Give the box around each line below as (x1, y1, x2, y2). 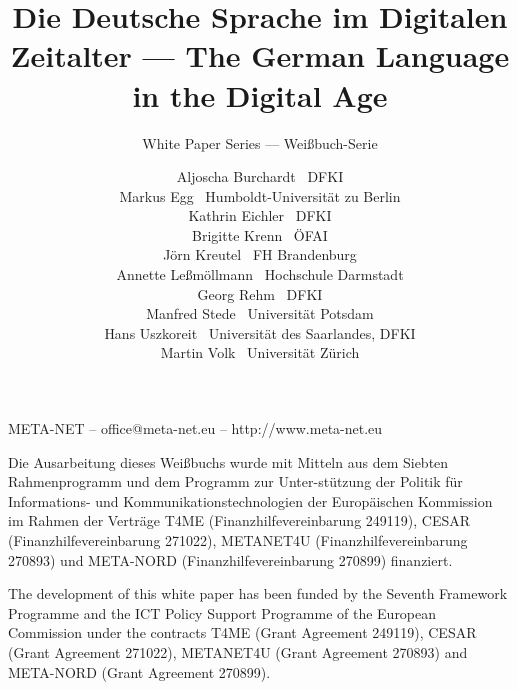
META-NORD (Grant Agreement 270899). (8, 661, 271, 682)
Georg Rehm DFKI (197, 283, 323, 304)
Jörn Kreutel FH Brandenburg (163, 244, 357, 265)
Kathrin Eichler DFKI (188, 205, 332, 226)
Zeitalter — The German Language (10, 35, 510, 76)
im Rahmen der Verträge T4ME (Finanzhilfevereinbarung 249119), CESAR (8, 510, 471, 531)
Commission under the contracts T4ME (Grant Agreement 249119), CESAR (8, 622, 477, 643)
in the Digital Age (132, 74, 388, 115)
